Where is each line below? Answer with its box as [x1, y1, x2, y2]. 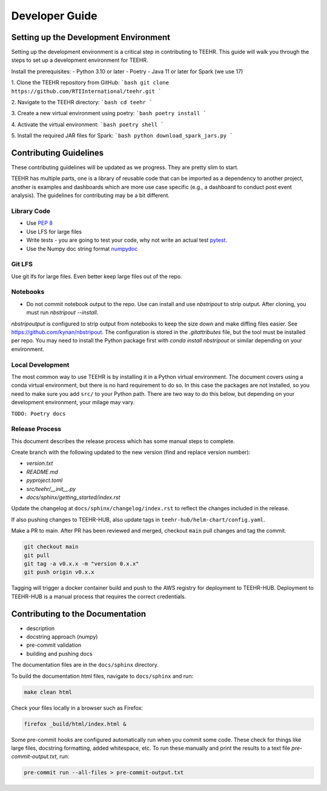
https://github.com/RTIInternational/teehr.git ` [11, 88, 162, 95]
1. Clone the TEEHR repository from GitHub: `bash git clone [11, 79, 170, 86]
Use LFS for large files [26, 228, 82, 235]
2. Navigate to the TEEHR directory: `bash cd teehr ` [11, 99, 153, 106]
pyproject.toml [26, 476, 63, 484]
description [26, 624, 55, 632]
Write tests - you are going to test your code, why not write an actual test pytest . [26, 236, 227, 244]
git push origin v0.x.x [24, 569, 95, 576]
